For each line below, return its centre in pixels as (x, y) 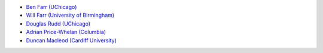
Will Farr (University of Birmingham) (70, 15)
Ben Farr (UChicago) (51, 7)
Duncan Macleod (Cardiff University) (71, 40)
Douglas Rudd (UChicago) (58, 23)
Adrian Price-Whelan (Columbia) (66, 32)
